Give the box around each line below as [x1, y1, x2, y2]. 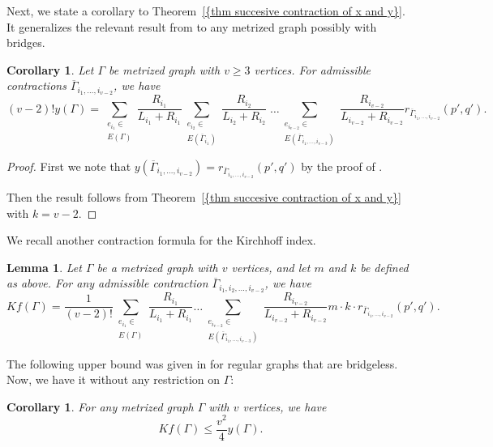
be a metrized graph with [96, 258, 218, 275]
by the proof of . [301, 157, 383, 174]
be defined [360, 258, 409, 275]
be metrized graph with [109, 61, 221, 78]
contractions [6, 77, 66, 94]
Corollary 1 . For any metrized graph [6, 398, 194, 415]
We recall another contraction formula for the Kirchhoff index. [6, 232, 316, 249]
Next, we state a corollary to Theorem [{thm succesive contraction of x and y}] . [6, 2, 405, 19]
